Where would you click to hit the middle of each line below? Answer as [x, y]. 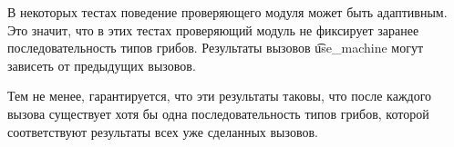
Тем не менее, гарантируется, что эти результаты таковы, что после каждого [220, 96]
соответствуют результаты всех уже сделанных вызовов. [163, 131]
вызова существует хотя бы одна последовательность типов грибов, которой [218, 113]
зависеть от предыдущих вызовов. [102, 65]
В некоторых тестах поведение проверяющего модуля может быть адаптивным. [227, 12]
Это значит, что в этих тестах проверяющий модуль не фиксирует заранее [213, 29]
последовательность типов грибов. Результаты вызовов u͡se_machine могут [216, 48]
